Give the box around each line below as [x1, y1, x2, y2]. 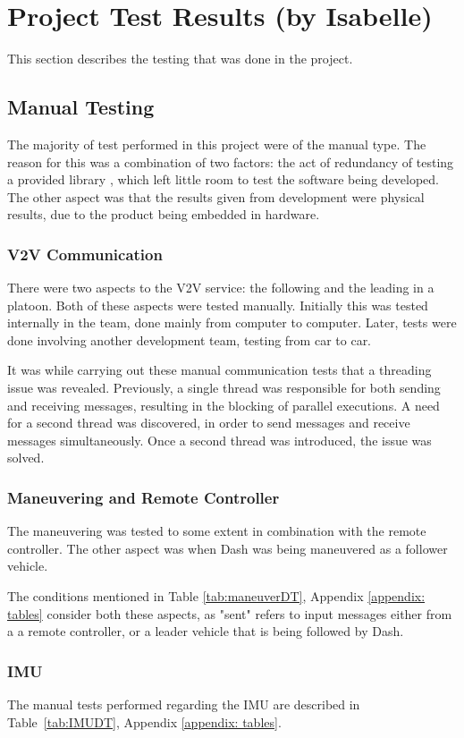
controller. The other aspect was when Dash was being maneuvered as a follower [7, 539, 448, 557]
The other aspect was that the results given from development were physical [7, 187, 425, 206]
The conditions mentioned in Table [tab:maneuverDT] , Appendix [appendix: [7, 587, 426, 606]
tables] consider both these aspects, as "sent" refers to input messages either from [7, 604, 452, 623]
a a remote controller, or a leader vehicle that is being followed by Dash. [7, 622, 404, 640]
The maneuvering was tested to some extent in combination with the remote [7, 522, 426, 540]
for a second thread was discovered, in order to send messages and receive [7, 413, 410, 432]
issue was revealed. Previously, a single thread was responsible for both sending [7, 378, 441, 397]
